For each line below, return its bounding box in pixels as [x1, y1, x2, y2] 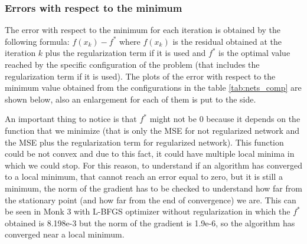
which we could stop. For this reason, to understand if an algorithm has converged [5, 159, 303, 171]
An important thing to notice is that [5, 113, 137, 125]
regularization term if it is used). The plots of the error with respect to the [5, 70, 276, 82]
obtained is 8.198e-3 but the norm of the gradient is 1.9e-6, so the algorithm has [5, 216, 295, 229]
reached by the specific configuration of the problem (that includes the [5, 58, 260, 70]
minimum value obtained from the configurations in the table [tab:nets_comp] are [5, 81, 302, 94]
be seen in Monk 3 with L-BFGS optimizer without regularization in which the [5, 205, 290, 217]
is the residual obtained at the [172, 35, 282, 47]
